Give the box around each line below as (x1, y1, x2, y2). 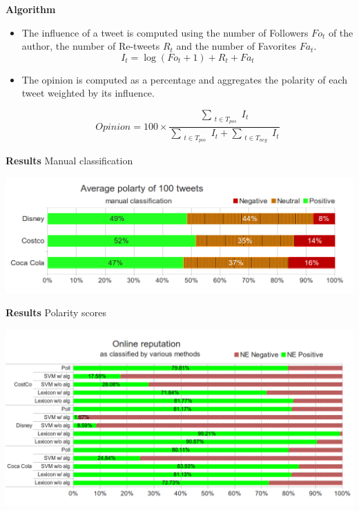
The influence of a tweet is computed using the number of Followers (21, 25, 309, 39)
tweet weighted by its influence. (21, 86, 155, 100)
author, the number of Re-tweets (21, 39, 160, 53)
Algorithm (6, 2, 56, 16)
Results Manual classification (6, 153, 133, 168)
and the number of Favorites (176, 39, 296, 53)
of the (328, 25, 353, 39)
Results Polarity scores (6, 305, 106, 320)
